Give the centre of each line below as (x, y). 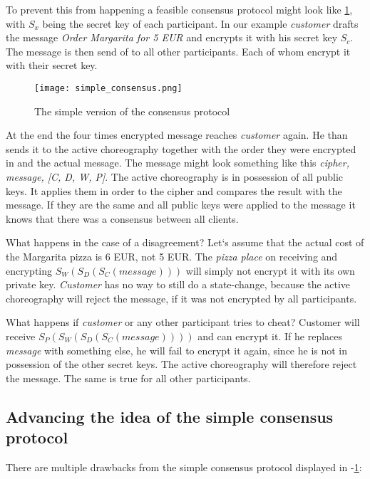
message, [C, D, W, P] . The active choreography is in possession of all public (175, 177)
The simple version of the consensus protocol (132, 111)
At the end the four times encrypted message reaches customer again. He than (177, 135)
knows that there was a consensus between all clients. (122, 218)
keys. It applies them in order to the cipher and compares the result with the (174, 190)
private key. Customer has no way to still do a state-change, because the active (178, 284)
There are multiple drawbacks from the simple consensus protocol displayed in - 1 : (184, 467)
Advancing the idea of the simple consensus (170, 416)
